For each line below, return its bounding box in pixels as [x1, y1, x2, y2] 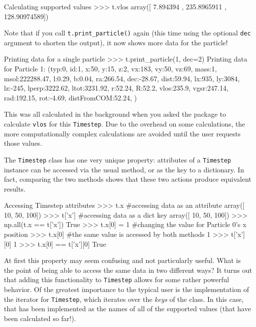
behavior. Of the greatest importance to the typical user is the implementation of [4, 284, 249, 294]
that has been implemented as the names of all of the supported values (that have [4, 303, 251, 314]
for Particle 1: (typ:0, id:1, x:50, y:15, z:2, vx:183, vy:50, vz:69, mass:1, [4, 64, 217, 74]
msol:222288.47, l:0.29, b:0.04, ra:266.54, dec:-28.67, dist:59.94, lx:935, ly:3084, [4, 73, 240, 83]
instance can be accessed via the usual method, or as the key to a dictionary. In [4, 164, 244, 174]
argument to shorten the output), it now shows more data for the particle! [4, 37, 228, 47]
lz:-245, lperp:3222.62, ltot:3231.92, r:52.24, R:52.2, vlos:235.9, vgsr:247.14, [4, 83, 228, 93]
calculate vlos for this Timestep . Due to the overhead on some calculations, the [4, 119, 245, 129]
